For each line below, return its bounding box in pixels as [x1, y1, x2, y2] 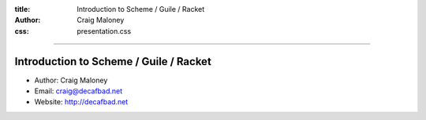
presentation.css [77, 26, 132, 35]
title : [14, 5, 31, 13]
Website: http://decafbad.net [34, 97, 129, 107]
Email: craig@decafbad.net [34, 86, 123, 96]
